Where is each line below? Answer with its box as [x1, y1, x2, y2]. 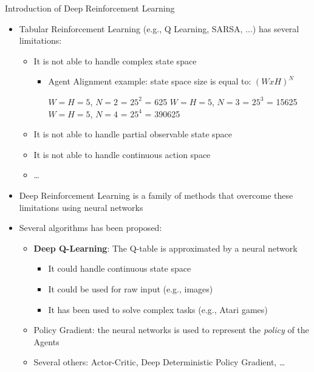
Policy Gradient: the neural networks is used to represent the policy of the [33, 323, 309, 336]
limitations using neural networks [19, 201, 143, 213]
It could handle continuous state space [48, 262, 191, 275]
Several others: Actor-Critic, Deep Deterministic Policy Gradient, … [33, 356, 285, 368]
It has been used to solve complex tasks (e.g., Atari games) [48, 303, 268, 315]
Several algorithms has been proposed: [19, 221, 162, 234]
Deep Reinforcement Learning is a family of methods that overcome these [19, 188, 293, 201]
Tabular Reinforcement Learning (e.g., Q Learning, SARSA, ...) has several [19, 22, 299, 35]
